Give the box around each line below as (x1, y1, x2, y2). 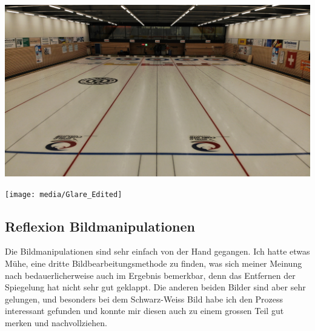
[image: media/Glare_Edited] (5, 190, 122, 199)
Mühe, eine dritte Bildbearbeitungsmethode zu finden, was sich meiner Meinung (5, 257, 302, 270)
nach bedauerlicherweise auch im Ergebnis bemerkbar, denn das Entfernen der (5, 269, 296, 281)
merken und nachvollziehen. (5, 316, 107, 329)
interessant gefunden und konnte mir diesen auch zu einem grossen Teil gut (5, 304, 284, 317)
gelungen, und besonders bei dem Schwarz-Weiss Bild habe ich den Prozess (5, 292, 283, 305)
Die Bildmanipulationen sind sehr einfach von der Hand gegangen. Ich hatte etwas (5, 245, 310, 258)
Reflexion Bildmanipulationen (5, 216, 195, 235)
